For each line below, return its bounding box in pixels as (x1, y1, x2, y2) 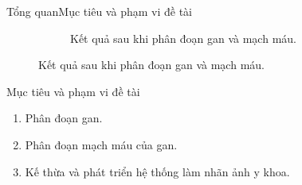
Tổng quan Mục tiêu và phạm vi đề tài (6, 3, 192, 19)
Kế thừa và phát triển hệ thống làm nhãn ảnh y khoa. (25, 163, 290, 179)
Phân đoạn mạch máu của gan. (25, 136, 178, 152)
